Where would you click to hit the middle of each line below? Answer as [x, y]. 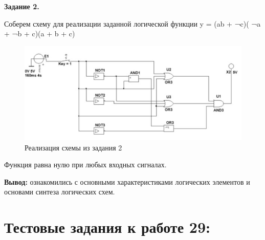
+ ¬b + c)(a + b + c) [40, 34]
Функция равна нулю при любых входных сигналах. [85, 165]
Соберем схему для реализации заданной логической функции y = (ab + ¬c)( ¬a [132, 23]
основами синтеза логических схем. [60, 192]
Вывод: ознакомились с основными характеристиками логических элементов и [127, 181]
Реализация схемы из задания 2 [73, 147]
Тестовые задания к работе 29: [107, 227]
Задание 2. [22, 6]
